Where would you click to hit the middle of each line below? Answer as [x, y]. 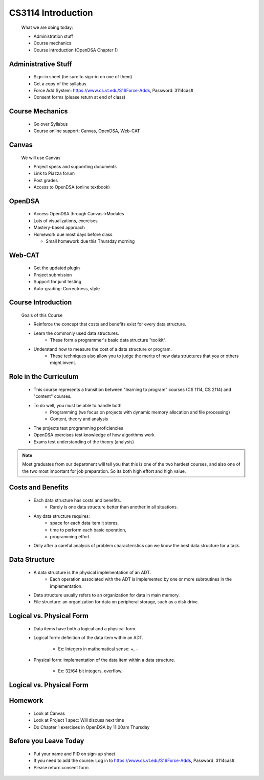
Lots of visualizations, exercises [66, 221]
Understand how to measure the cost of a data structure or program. [103, 349]
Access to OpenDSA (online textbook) [72, 187]
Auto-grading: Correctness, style [67, 288]
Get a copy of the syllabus [60, 84]
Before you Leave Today [46, 741]
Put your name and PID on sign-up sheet [75, 754]
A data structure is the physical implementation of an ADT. [92, 572]
